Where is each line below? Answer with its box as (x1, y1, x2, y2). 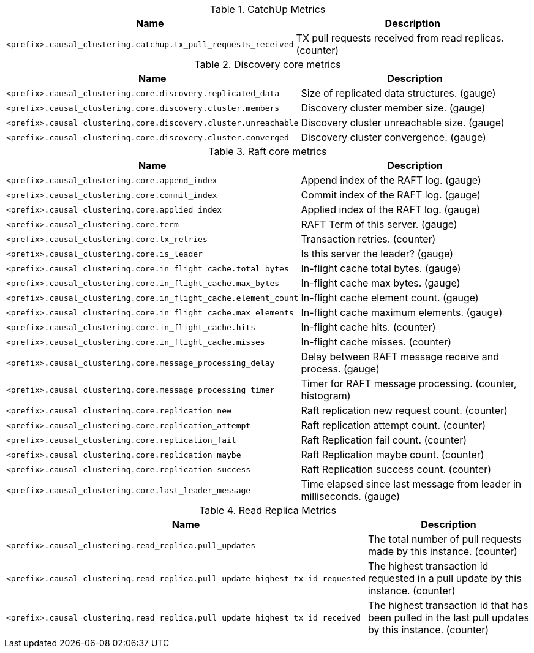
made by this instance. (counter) (368, 545, 517, 557)
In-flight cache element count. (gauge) (301, 292, 479, 304)
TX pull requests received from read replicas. (296, 32, 505, 44)
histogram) (301, 390, 351, 402)
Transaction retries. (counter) (301, 233, 436, 245)
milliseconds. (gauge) (301, 490, 400, 502)
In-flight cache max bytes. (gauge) (301, 277, 461, 289)
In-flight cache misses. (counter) (301, 336, 452, 348)
